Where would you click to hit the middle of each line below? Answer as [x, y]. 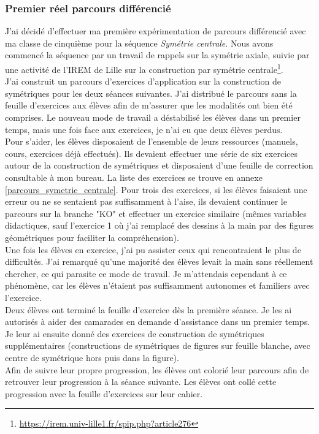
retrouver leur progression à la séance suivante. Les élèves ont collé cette [141, 382]
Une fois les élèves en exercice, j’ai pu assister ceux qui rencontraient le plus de [153, 249]
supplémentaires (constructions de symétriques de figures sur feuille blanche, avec [158, 345]
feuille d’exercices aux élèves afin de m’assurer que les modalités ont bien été [149, 105]
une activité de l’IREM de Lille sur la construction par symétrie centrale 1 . [144, 68]
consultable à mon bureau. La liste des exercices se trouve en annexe [134, 177]
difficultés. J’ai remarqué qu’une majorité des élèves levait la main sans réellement [159, 261]
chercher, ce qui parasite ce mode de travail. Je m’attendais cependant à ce [146, 273]
